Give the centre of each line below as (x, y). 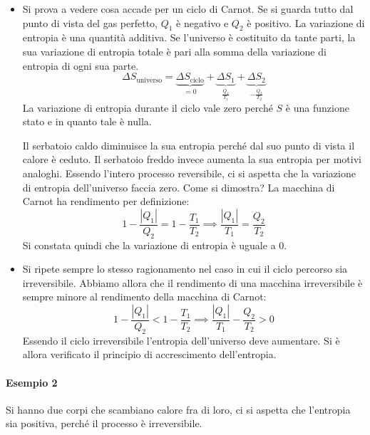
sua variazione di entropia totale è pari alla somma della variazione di (174, 51)
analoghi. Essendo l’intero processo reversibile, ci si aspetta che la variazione (189, 173)
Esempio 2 (32, 382)
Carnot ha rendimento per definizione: (106, 201)
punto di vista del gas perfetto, (90, 22)
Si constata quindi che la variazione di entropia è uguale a (149, 245)
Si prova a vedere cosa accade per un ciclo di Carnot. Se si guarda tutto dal (188, 9)
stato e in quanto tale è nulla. (87, 121)
